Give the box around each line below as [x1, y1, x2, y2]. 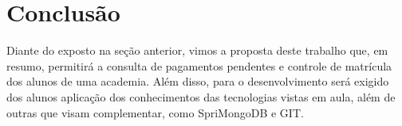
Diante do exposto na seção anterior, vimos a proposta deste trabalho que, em [6, 42, 388, 59]
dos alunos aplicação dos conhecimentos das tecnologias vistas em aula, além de [6, 88, 396, 105]
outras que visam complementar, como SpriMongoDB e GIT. [6, 104, 304, 120]
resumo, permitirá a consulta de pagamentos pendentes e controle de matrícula [6, 57, 392, 74]
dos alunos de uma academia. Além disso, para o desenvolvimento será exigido [6, 73, 389, 90]
